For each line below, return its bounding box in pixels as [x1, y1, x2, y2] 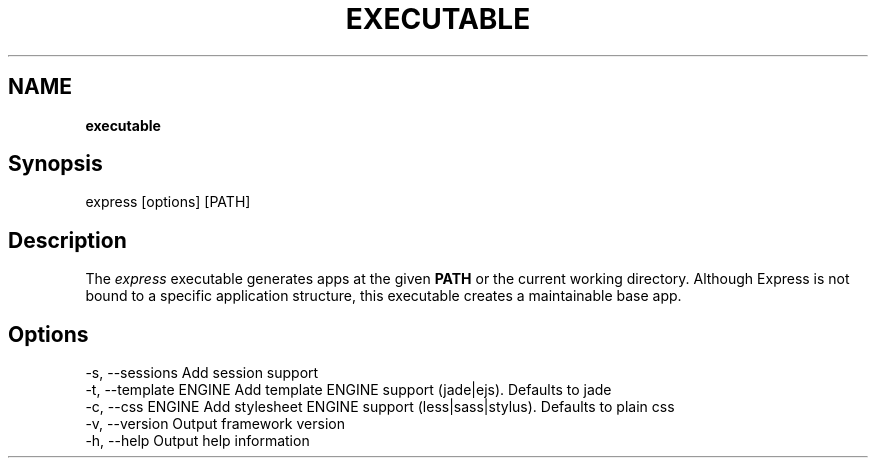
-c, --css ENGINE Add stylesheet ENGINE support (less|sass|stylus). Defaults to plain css [85, 398, 675, 416]
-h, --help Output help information [85, 432, 310, 450]
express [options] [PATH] [85, 193, 251, 211]
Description [8, 227, 127, 253]
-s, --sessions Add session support [85, 364, 319, 382]
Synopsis [8, 151, 103, 177]
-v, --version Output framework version [85, 415, 345, 433]
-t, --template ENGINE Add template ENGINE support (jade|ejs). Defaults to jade [85, 381, 612, 399]
